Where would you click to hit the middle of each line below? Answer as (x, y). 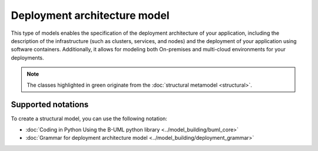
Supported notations (50, 105)
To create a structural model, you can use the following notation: (89, 119)
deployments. (27, 58)
